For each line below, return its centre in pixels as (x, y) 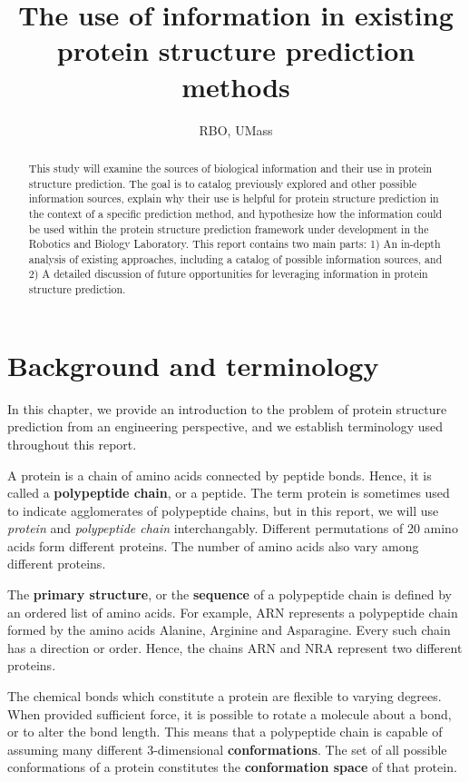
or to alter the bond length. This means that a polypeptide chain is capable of (225, 732)
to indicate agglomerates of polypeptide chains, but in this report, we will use (223, 510)
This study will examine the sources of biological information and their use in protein (230, 168)
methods (236, 86)
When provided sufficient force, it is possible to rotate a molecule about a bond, (230, 713)
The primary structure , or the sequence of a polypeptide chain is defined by (230, 594)
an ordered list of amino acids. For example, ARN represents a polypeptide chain (233, 612)
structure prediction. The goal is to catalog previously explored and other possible (223, 183)
